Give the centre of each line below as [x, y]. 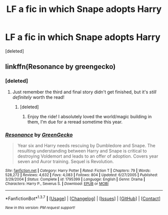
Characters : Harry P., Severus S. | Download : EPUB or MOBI [57, 184]
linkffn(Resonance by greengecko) [60, 67]
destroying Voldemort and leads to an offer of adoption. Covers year [88, 156]
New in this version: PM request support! [40, 208]
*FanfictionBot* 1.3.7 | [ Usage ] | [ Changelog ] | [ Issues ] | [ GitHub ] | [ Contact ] [83, 198]
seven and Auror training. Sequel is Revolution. [65, 161]
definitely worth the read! [38, 97]
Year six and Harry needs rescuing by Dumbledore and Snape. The [86, 145]
